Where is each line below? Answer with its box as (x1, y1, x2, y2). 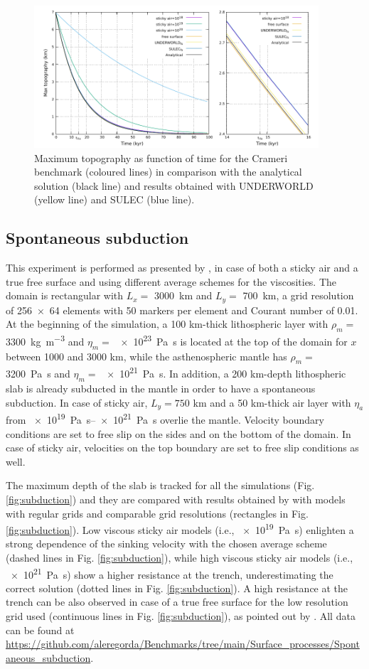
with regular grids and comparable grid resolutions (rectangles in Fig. (6, 505, 309, 520)
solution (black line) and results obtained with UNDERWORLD (34, 178, 314, 193)
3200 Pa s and (6, 366, 70, 381)
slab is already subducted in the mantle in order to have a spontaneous (6, 380, 316, 395)
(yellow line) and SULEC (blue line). (34, 192, 195, 207)
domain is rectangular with (6, 288, 124, 303)
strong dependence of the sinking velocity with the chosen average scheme (6, 536, 327, 551)
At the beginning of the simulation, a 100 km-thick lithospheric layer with (6, 316, 328, 331)
